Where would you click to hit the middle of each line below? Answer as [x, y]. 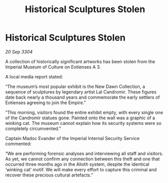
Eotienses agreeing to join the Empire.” [46, 103]
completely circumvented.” [33, 128]
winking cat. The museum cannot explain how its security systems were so [83, 123]
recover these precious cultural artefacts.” [49, 175]
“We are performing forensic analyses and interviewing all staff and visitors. [84, 153]
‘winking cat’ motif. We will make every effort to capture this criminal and [81, 169]
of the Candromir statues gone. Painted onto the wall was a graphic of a [80, 118]
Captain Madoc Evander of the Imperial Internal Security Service [73, 138]
